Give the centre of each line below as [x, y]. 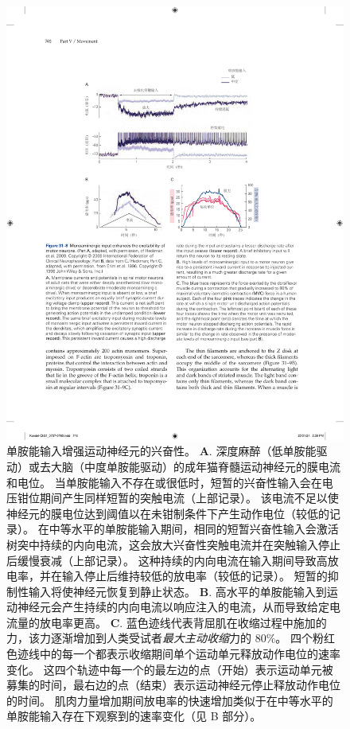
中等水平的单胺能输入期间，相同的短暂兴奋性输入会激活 [194, 529]
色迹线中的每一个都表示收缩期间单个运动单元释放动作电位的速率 [173, 654]
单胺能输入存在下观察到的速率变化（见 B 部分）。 [134, 716]
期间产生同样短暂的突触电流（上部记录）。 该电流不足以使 [189, 498]
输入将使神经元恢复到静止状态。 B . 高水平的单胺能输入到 [177, 591]
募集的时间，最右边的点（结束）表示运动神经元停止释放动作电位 [173, 685]
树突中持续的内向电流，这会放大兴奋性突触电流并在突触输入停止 [173, 544]
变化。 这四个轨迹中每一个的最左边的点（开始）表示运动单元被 [170, 669]
